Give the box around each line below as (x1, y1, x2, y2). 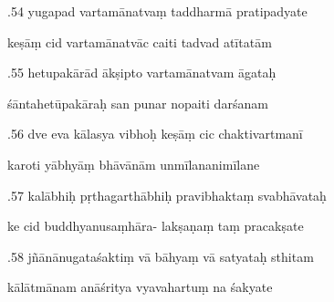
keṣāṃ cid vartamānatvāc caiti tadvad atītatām (7, 32, 272, 51)
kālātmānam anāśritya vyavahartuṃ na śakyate (7, 277, 273, 297)
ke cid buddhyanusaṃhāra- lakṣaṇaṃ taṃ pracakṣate (7, 216, 304, 235)
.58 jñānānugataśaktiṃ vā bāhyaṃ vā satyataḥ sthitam (7, 246, 314, 266)
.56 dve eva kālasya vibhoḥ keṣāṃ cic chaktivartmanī (7, 124, 303, 143)
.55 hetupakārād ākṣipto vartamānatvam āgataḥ (7, 63, 277, 82)
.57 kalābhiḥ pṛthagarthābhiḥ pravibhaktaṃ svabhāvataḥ (7, 185, 327, 204)
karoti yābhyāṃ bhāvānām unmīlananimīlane (7, 154, 260, 173)
